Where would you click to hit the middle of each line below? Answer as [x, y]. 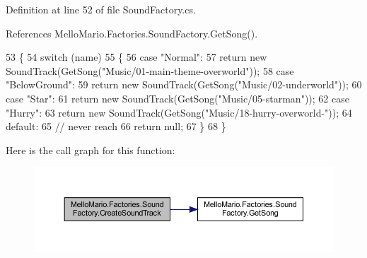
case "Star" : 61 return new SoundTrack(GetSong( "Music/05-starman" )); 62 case [177, 98]
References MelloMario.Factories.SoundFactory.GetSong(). [132, 33]
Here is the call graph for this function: [91, 149]
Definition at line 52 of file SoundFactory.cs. [101, 9]
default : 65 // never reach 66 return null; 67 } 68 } [116, 126]
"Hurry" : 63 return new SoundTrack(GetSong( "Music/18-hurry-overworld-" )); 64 [179, 112]
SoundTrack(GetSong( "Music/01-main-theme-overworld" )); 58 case [150, 70]
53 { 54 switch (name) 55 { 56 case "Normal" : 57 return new [136, 57]
